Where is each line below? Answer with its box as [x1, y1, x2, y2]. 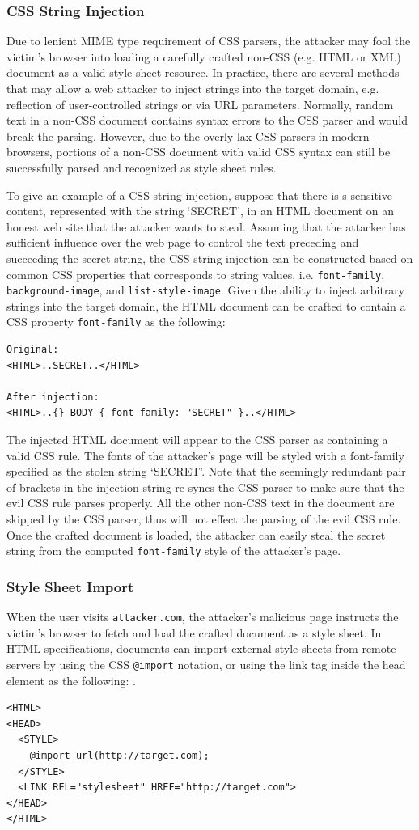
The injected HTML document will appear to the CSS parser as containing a [6, 431, 388, 448]
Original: [6, 344, 59, 356]
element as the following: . [6, 671, 136, 688]
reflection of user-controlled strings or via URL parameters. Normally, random [6, 95, 394, 112]
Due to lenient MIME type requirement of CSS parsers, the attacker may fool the [6, 32, 411, 49]
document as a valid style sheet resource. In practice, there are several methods [6, 64, 400, 81]
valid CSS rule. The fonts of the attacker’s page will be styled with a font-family [6, 447, 404, 464]
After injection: [6, 391, 99, 403]
